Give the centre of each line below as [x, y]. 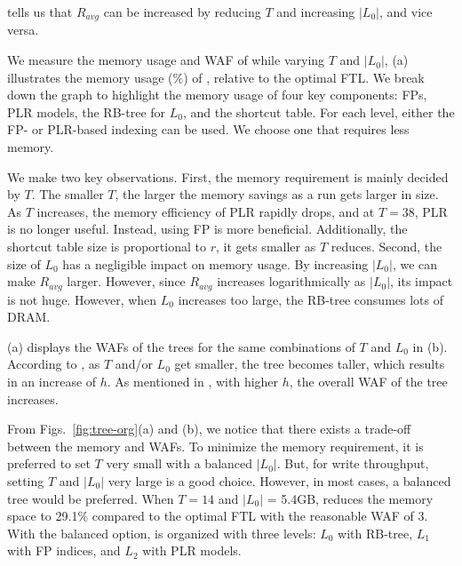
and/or [134, 364]
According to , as [54, 364]
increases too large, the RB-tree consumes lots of [311, 299]
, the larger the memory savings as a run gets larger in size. [277, 194]
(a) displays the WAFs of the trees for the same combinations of [181, 346]
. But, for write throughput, [353, 463]
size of [24, 263]
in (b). [430, 346]
